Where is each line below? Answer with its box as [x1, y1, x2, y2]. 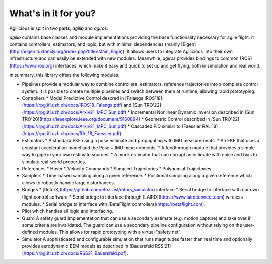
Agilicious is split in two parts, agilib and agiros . [9, 25, 108, 31]
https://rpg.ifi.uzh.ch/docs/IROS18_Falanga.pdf [23, 102, 121, 108]
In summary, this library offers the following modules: [9, 72, 120, 78]
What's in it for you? [9, 8, 96, 19]
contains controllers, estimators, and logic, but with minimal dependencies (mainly [9, 41, 180, 47]
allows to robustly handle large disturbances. [22, 179, 115, 186]
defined [22, 229, 38, 235]
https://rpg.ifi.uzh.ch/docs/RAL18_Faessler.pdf [23, 130, 120, 137]
